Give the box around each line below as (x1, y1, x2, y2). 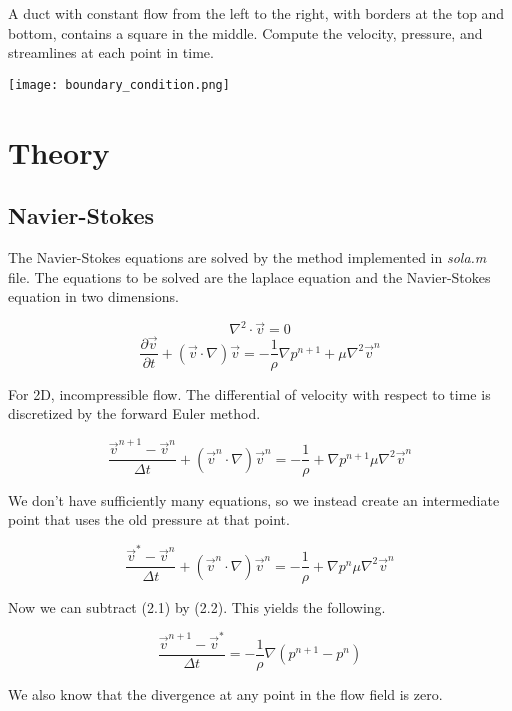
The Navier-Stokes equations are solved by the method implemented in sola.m (8, 247, 487, 268)
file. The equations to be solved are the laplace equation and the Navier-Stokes (8, 266, 491, 287)
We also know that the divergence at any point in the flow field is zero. (8, 683, 443, 704)
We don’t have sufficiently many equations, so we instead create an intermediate (8, 489, 500, 510)
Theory (8, 131, 110, 172)
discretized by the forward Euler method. (8, 403, 261, 424)
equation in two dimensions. (8, 286, 179, 307)
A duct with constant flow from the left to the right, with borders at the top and (8, 3, 505, 23)
